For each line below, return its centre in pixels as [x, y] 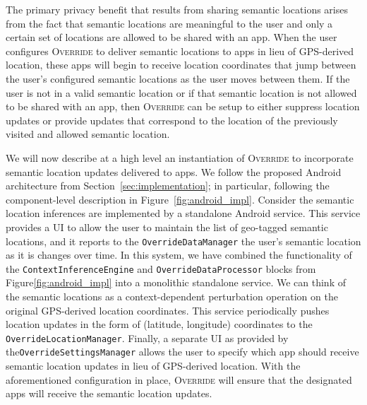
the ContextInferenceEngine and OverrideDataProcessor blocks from [161, 268]
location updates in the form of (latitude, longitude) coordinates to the [159, 324]
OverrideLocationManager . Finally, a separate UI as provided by [147, 337]
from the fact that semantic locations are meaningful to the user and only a [169, 23]
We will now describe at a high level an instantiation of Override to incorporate [180, 157]
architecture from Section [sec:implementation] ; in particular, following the [168, 186]
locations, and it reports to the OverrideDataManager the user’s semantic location [183, 241]
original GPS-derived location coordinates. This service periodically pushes [168, 310]
